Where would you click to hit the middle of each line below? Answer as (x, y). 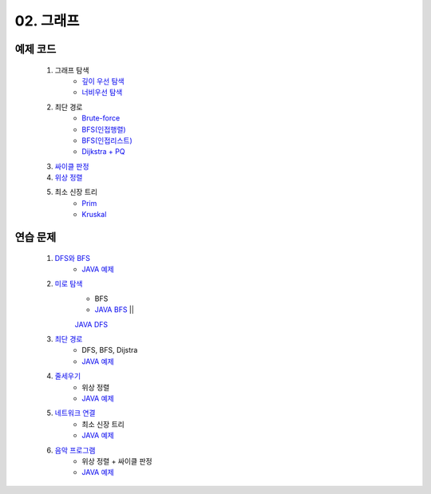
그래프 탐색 (72, 70)
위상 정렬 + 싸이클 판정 (117, 461)
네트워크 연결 (75, 413)
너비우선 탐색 (102, 93)
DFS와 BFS (73, 258)
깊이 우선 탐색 (103, 81)
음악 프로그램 (75, 450)
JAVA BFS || (115, 310)
